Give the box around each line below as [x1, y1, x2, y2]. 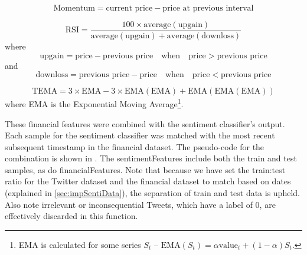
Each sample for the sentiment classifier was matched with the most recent [5, 129, 275, 141]
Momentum [53, 4, 95, 12]
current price [106, 4, 153, 12]
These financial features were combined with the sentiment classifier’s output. [5, 117, 285, 130]
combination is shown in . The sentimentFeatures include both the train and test [5, 152, 297, 164]
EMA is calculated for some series [18, 238, 141, 250]
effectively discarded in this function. [5, 210, 138, 222]
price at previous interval [162, 4, 254, 12]
